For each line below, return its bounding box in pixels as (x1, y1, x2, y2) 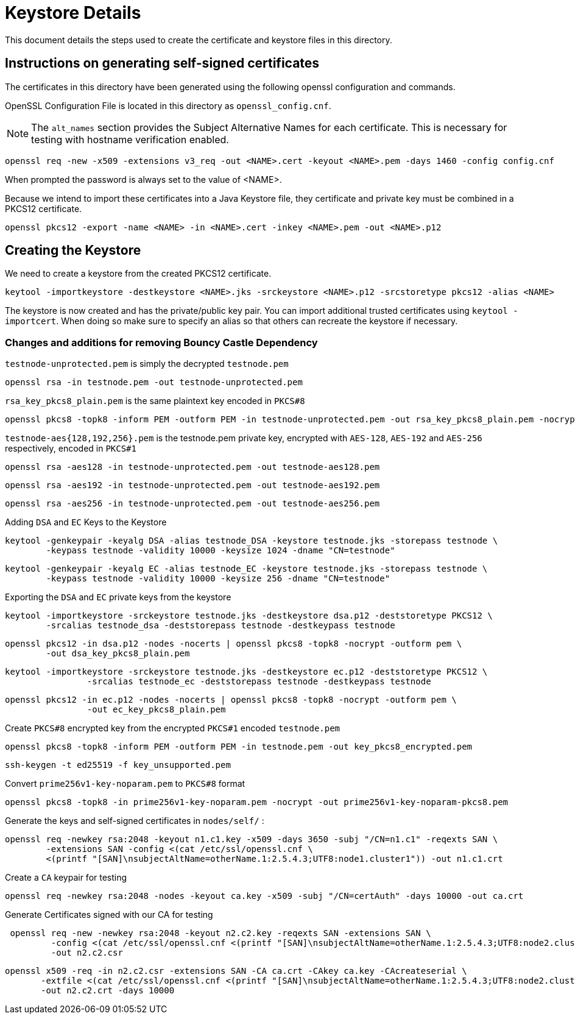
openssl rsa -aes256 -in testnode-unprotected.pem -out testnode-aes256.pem (5, 499, 380, 509)
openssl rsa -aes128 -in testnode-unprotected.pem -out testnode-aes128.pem (5, 462, 380, 472)
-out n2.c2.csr (51, 948, 123, 958)
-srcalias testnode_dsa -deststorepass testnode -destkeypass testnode (46, 620, 395, 631)
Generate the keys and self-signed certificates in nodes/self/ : (5, 815, 264, 826)
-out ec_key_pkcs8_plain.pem (86, 705, 226, 715)
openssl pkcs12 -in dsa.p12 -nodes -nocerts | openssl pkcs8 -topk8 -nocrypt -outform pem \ (5, 639, 462, 649)
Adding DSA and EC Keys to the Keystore (5, 517, 167, 528)
